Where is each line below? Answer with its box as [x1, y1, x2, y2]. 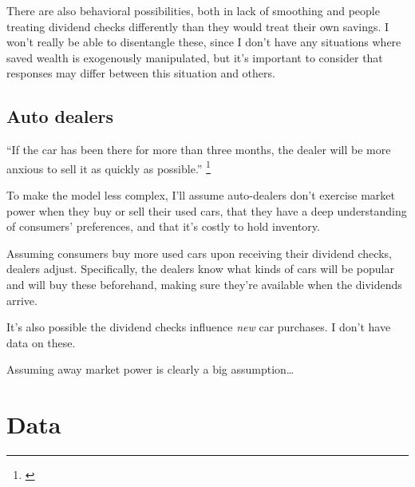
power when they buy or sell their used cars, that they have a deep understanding [6, 202, 407, 219]
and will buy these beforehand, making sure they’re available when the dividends [6, 275, 402, 292]
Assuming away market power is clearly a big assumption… [6, 361, 294, 378]
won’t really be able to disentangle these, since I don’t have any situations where [6, 34, 401, 50]
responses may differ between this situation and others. [6, 65, 275, 81]
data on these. [6, 334, 76, 350]
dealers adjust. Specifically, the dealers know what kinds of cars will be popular [6, 260, 394, 277]
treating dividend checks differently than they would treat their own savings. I [6, 18, 389, 34]
